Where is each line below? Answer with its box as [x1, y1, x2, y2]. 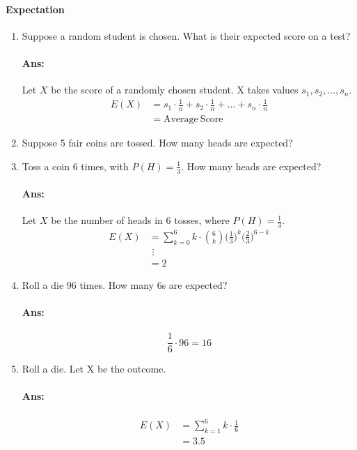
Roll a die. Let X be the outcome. [22, 361, 166, 376]
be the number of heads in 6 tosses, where [51, 213, 230, 227]
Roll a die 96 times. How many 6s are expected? [22, 277, 228, 292]
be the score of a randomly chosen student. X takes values [51, 82, 299, 97]
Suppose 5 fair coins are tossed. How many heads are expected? [22, 135, 293, 150]
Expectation [6, 1, 65, 16]
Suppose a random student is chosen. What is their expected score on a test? [22, 28, 351, 43]
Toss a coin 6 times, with [22, 158, 129, 173]
